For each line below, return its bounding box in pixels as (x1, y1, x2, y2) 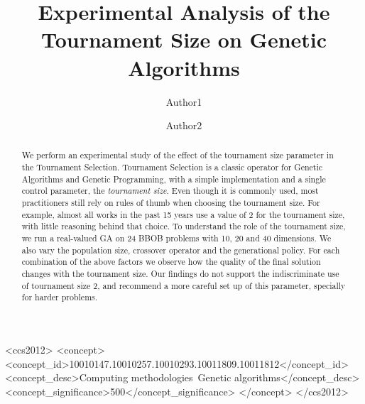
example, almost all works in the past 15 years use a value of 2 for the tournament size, (21, 208, 345, 220)
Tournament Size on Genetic (40, 25, 327, 54)
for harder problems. (21, 291, 98, 303)
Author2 (165, 118, 202, 133)
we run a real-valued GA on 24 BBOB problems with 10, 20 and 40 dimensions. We (21, 232, 332, 244)
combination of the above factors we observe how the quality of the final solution (21, 256, 321, 268)
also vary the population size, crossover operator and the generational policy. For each (21, 244, 340, 256)
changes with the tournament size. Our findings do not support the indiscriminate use (21, 268, 339, 280)
